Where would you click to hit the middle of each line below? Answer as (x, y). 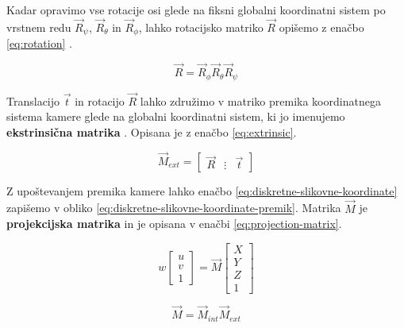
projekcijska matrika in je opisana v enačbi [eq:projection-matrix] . (174, 224)
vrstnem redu (39, 27)
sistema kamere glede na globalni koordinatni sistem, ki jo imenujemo (176, 116)
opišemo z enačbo (321, 27)
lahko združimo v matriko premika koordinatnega (260, 100)
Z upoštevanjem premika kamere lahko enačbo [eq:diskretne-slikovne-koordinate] (202, 190)
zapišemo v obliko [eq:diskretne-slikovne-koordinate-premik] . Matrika (174, 208)
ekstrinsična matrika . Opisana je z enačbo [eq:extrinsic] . (152, 131)
